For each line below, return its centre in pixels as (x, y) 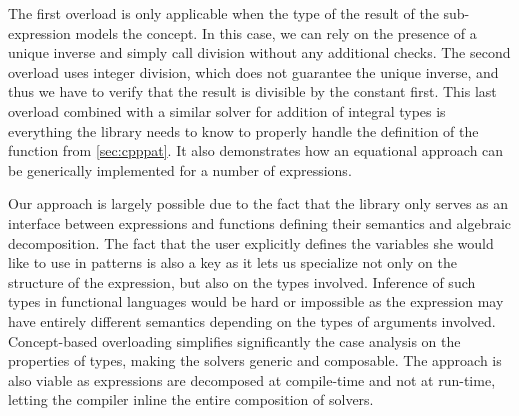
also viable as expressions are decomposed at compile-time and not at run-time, (252, 379)
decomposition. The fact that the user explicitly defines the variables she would (251, 242)
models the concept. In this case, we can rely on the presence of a (276, 32)
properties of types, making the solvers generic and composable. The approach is (255, 360)
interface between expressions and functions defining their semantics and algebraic (260, 222)
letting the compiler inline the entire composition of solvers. (191, 399)
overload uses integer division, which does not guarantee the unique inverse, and (253, 71)
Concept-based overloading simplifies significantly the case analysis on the (234, 340)
